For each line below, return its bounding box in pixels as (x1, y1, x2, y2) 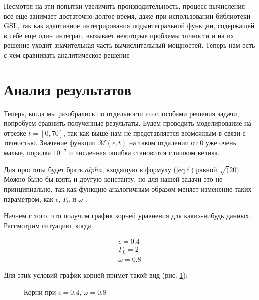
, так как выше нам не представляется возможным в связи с (63, 127, 246, 138)
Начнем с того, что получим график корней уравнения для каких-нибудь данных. (4, 210, 251, 221)
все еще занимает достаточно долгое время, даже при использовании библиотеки (4, 10, 251, 21)
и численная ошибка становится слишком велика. (69, 147, 220, 158)
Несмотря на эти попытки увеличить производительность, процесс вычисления (4, 1, 245, 11)
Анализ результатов (4, 79, 132, 99)
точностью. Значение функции (4, 137, 96, 148)
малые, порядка (4, 147, 51, 158)
